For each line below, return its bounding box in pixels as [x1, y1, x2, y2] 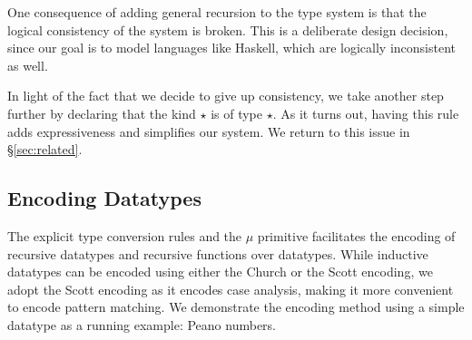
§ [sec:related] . [7, 140, 83, 159]
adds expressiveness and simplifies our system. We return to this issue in [7, 121, 410, 141]
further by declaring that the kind [7, 103, 196, 122]
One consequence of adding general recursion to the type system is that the [7, 3, 427, 21]
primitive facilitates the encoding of [257, 226, 456, 245]
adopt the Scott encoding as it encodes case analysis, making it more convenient [7, 279, 454, 298]
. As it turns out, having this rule [272, 103, 459, 122]
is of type [211, 103, 263, 122]
